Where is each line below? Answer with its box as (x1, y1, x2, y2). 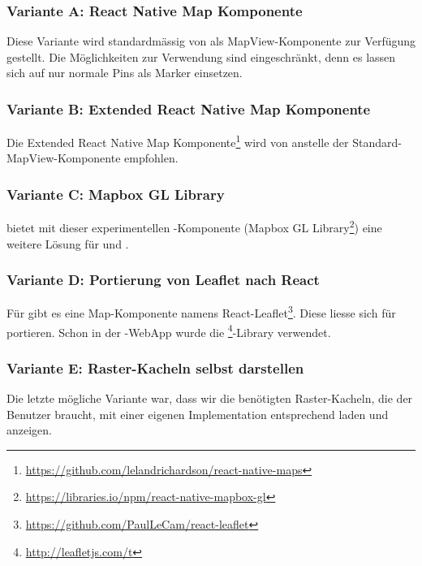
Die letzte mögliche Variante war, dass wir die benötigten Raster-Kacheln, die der (6, 390, 413, 407)
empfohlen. (124, 149, 179, 166)
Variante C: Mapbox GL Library (6, 184, 225, 204)
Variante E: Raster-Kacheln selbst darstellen (6, 357, 304, 378)
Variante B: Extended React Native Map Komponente (6, 98, 371, 119)
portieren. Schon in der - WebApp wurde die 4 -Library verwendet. (6, 321, 331, 340)
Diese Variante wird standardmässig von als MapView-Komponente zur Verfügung (6, 32, 416, 50)
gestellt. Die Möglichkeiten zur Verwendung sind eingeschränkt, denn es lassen (6, 48, 396, 65)
